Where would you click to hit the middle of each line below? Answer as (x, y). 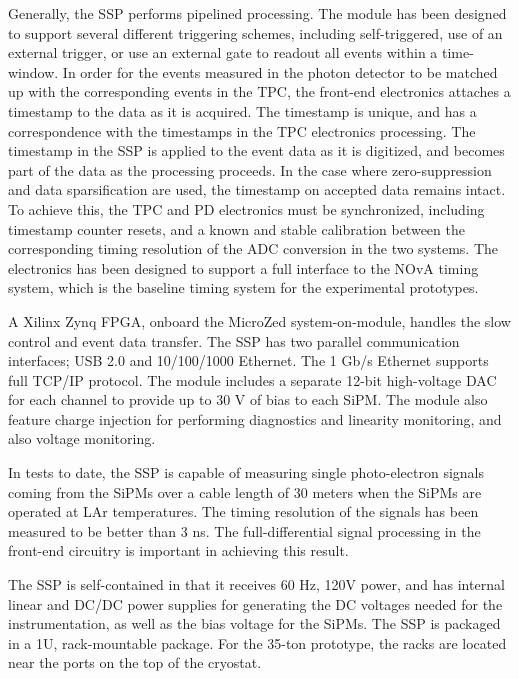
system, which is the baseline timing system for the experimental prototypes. (243, 287)
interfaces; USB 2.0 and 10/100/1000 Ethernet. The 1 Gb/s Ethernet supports (248, 360)
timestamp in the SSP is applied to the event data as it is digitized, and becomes (256, 150)
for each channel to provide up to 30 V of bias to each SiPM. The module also (248, 399)
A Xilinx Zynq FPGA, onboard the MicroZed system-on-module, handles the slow (259, 320)
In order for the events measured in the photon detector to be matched (280, 71)
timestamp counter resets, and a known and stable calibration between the (236, 228)
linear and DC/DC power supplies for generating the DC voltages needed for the (255, 603)
